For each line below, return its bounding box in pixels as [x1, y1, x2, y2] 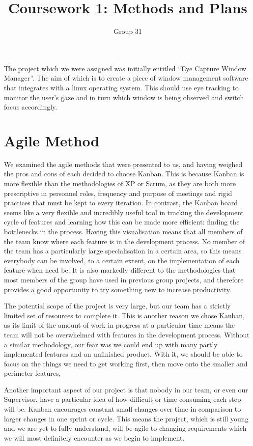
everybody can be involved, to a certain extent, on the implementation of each [4, 255, 240, 265]
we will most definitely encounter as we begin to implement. [4, 432, 185, 443]
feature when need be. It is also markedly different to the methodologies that [4, 265, 236, 275]
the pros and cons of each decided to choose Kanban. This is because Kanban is [4, 168, 244, 179]
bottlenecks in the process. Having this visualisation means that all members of [4, 226, 243, 236]
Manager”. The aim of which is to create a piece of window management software [4, 73, 248, 83]
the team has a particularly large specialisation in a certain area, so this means [4, 246, 242, 256]
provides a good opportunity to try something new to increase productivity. [4, 284, 231, 294]
